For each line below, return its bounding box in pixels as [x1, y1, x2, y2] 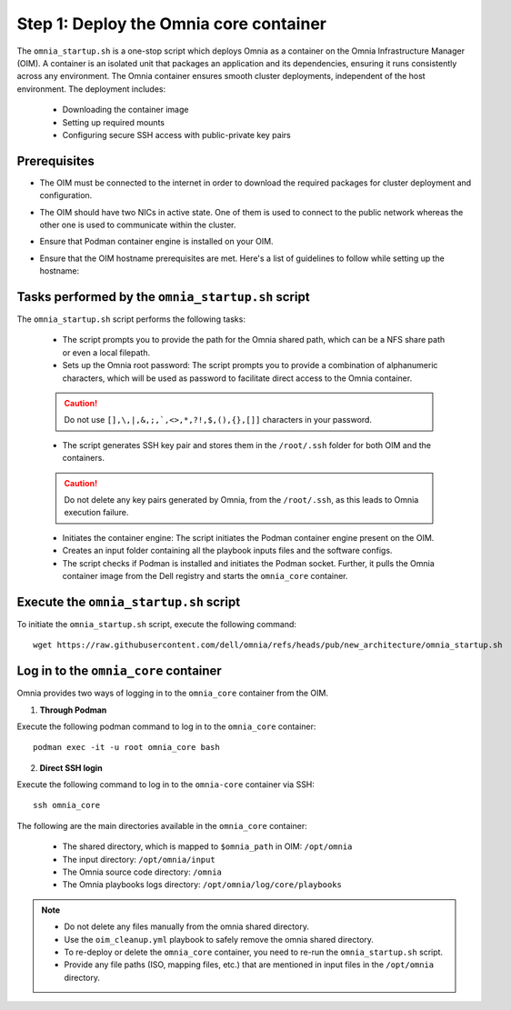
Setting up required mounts [62, 116, 165, 127]
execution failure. [64, 507, 129, 518]
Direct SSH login [39, 762, 104, 773]
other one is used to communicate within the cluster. [39, 219, 236, 230]
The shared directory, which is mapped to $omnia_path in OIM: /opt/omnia [62, 841, 353, 852]
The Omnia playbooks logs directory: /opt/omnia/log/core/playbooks [62, 879, 343, 890]
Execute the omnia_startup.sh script [16, 594, 241, 609]
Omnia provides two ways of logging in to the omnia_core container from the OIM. [16, 687, 329, 699]
